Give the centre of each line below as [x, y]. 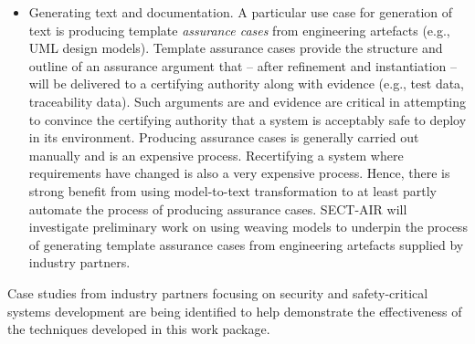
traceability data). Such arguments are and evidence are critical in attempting [248, 101]
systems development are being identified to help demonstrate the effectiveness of [235, 311]
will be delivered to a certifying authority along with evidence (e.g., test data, [247, 83]
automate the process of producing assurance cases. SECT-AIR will [218, 208]
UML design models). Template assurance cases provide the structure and [236, 48]
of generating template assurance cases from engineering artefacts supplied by [246, 244]
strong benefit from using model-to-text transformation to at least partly [232, 190]
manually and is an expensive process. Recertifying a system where [216, 155]
